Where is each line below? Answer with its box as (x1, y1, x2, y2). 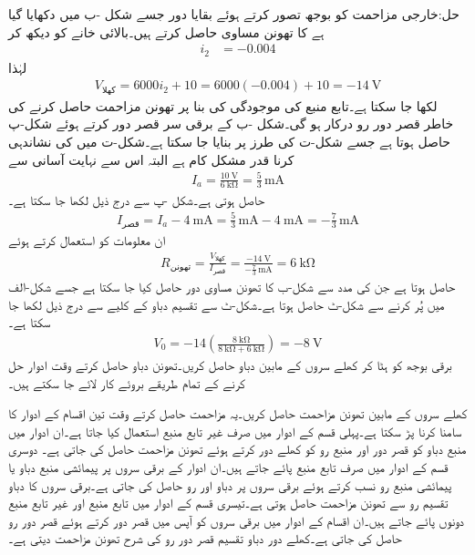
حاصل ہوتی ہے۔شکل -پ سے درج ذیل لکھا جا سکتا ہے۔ (8, 190, 265, 209)
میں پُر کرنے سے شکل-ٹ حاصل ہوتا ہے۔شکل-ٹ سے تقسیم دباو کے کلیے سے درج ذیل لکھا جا (8, 294, 445, 313)
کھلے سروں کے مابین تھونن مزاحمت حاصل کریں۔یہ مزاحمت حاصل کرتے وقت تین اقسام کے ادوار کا (8, 404, 468, 423)
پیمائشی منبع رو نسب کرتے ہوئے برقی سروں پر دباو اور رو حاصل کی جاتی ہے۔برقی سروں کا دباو (8, 475, 452, 494)
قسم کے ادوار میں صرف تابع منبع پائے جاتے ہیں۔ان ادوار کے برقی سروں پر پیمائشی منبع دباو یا (8, 457, 449, 476)
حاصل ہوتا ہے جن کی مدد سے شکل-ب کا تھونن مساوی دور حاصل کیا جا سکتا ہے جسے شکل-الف (8, 277, 456, 296)
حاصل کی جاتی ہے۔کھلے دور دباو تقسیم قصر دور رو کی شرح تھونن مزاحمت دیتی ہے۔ (8, 529, 402, 548)
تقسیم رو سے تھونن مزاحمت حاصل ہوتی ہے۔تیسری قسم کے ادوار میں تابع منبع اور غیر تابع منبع (8, 493, 449, 512)
